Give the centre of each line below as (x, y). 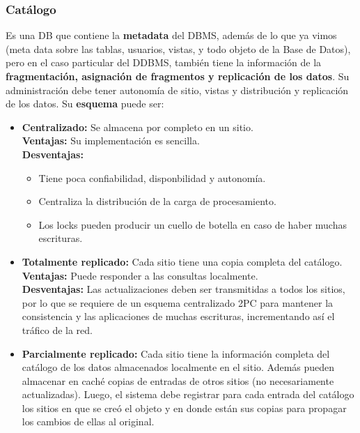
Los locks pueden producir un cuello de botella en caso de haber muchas (193, 224)
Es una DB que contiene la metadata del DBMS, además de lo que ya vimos (171, 35)
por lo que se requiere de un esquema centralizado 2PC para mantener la (178, 302)
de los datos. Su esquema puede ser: (85, 104)
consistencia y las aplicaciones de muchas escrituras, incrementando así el (178, 316)
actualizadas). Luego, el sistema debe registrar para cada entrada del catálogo (188, 394)
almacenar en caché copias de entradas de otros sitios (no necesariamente (178, 380)
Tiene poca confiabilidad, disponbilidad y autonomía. (152, 177)
